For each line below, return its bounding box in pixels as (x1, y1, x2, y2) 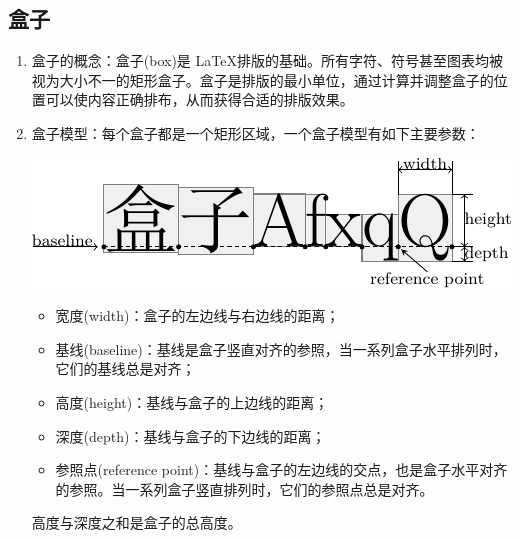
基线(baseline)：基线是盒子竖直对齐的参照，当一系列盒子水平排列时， (55, 338, 507, 359)
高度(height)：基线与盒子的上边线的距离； (55, 391, 329, 412)
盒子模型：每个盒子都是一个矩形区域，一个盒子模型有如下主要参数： (31, 122, 480, 143)
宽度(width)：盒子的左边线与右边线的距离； (55, 305, 340, 326)
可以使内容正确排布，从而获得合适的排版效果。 (45, 89, 354, 110)
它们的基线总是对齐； (55, 358, 196, 379)
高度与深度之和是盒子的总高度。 (31, 512, 242, 533)
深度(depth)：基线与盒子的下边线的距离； (55, 425, 326, 446)
